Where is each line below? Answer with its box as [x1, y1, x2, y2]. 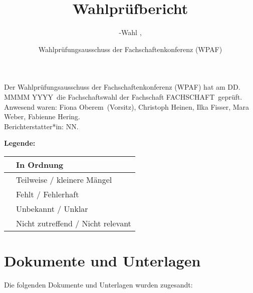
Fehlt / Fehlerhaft [16, 188, 79, 200]
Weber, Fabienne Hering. [4, 111, 80, 122]
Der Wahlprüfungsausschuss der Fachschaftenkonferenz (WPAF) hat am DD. [4, 82, 240, 92]
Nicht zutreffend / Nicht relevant [16, 217, 131, 229]
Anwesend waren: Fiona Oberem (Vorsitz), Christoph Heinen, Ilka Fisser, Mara [4, 101, 249, 112]
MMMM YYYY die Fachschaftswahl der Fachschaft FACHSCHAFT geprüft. [4, 91, 242, 102]
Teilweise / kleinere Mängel [16, 173, 112, 185]
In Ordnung [16, 158, 64, 170]
